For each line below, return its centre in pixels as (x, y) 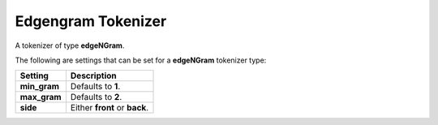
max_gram (41, 97)
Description (93, 75)
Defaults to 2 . (96, 97)
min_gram (40, 87)
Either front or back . (109, 108)
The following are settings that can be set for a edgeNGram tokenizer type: (141, 60)
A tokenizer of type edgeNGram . (70, 45)
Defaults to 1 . (95, 87)
